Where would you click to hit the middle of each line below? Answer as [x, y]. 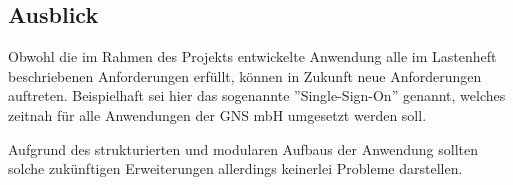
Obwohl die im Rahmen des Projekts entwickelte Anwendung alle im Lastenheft [252, 56]
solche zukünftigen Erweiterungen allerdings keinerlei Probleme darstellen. [235, 168]
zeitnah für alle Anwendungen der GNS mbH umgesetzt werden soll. [217, 114]
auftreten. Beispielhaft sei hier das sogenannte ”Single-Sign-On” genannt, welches [257, 95]
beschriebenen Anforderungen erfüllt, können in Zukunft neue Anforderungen [245, 75]
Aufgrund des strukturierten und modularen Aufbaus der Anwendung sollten [243, 148]
